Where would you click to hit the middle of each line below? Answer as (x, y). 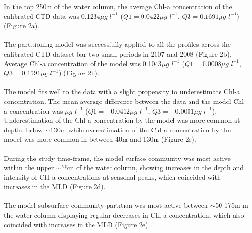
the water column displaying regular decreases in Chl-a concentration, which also (124, 215)
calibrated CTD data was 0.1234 (52, 16)
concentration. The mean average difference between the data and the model (118, 101)
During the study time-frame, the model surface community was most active (117, 158)
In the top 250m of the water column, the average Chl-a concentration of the (118, 6)
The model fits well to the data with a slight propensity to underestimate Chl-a (122, 92)
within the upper (29, 167)
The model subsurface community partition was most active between (106, 205)
